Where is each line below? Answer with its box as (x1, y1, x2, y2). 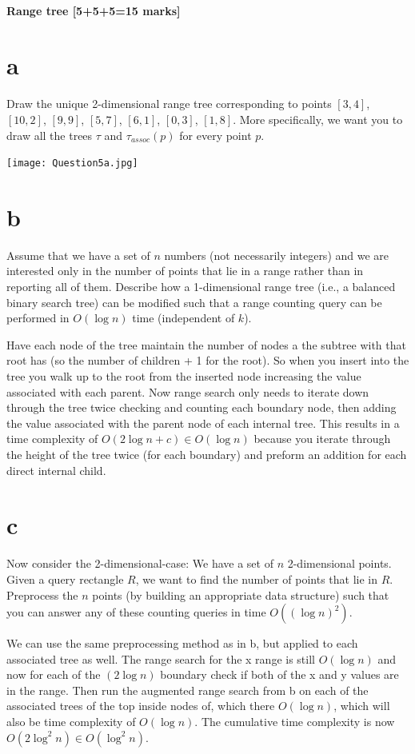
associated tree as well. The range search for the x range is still (6, 650, 315, 667)
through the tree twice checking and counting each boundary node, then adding (6, 399, 397, 416)
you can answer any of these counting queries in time (6, 604, 266, 620)
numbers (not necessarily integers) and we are (164, 246, 389, 263)
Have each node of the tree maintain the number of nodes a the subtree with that (6, 336, 406, 353)
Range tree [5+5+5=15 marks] (6, 2, 181, 18)
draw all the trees (6, 126, 93, 143)
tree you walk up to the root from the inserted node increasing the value (6, 368, 361, 385)
